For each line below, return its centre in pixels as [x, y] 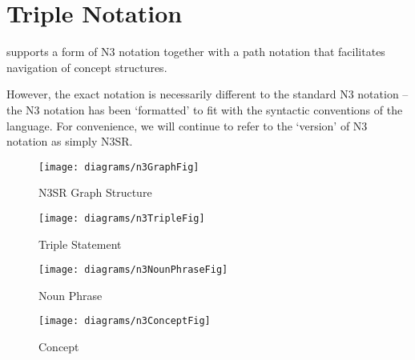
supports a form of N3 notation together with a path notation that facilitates [196, 52]
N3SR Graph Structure [95, 192]
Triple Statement [80, 244]
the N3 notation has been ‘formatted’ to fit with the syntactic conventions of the [205, 109]
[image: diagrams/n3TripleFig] [122, 218]
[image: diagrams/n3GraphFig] [119, 167]
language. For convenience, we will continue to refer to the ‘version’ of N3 [187, 125]
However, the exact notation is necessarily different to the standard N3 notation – [207, 94]
